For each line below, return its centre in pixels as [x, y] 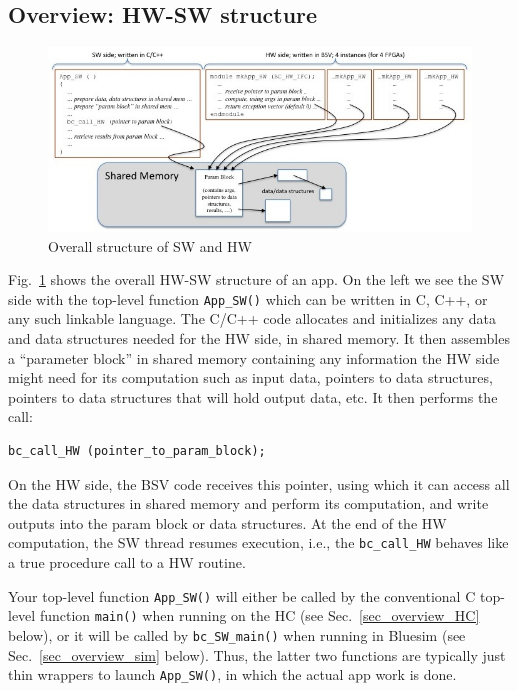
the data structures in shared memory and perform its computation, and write [248, 503]
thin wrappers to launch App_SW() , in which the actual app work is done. [232, 674]
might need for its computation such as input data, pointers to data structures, [250, 377]
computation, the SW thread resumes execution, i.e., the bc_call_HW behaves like [258, 542]
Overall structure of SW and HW [150, 245]
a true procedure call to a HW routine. [127, 561]
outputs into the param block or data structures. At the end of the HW [227, 522]
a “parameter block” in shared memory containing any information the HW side [254, 357]
